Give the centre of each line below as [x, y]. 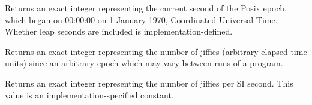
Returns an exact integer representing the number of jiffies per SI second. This [149, 83]
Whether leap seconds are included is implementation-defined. [119, 31]
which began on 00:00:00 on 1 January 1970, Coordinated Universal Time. [141, 19]
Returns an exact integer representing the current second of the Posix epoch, [146, 8]
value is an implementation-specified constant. [89, 95]
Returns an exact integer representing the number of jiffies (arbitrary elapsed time [156, 51]
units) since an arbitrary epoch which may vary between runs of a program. [144, 63]
